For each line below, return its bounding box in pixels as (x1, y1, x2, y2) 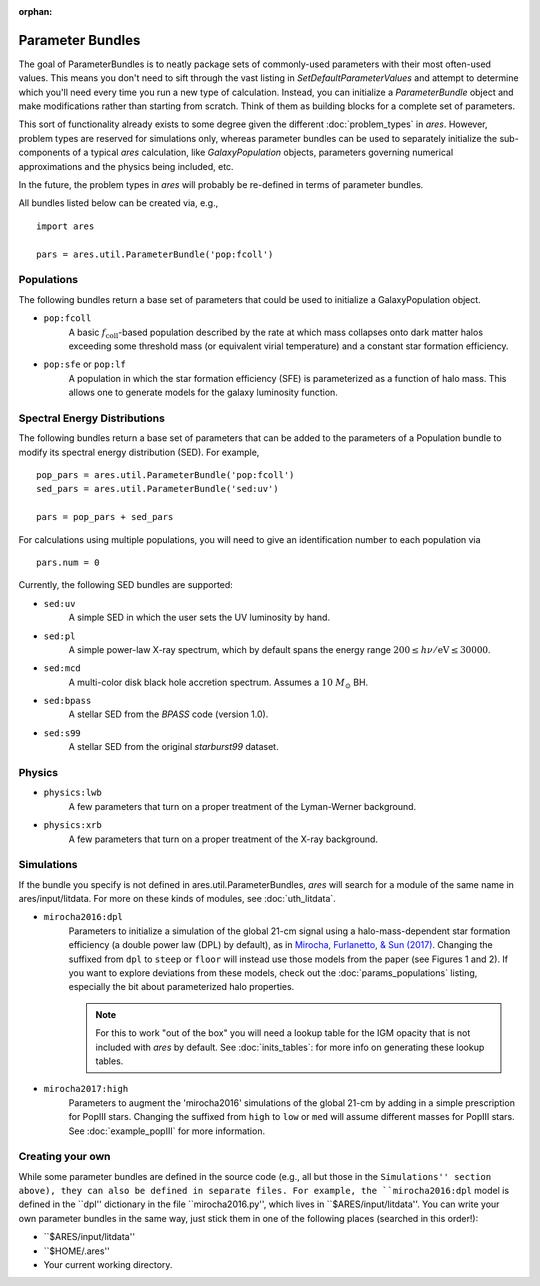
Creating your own (18, 1150, 111, 1164)
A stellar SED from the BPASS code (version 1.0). (68, 708, 269, 720)
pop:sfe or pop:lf (43, 358, 127, 370)
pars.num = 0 (36, 556, 100, 568)
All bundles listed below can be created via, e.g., (18, 197, 219, 209)
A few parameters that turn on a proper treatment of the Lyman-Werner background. (68, 800, 417, 812)
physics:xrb (43, 820, 102, 831)
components (18, 146, 71, 159)
